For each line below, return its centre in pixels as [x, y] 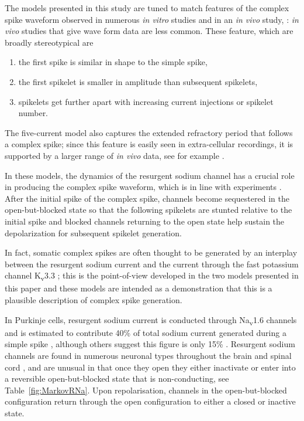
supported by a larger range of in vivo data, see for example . [115, 155]
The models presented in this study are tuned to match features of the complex [147, 8]
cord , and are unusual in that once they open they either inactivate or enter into [150, 367]
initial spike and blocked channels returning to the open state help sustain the [145, 221]
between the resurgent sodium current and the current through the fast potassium [152, 264]
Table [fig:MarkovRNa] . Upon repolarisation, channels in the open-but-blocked [146, 390]
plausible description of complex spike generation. [94, 300]
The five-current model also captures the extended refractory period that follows [149, 132]
